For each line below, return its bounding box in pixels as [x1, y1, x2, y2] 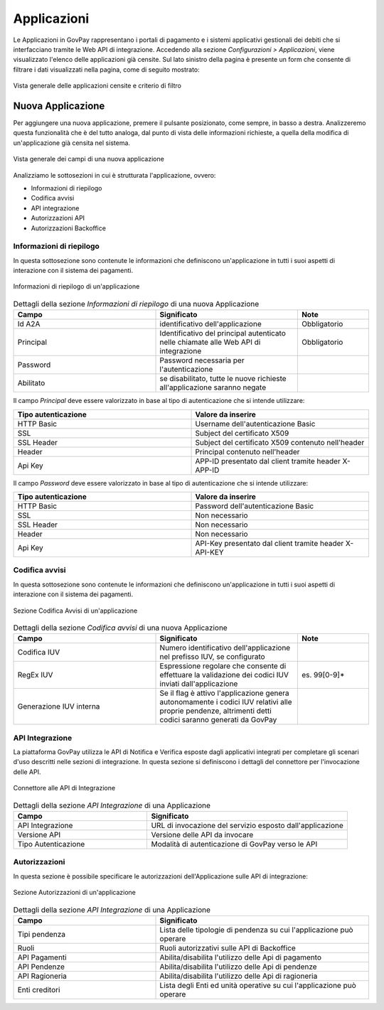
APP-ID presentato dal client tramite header [195, 456, 341, 466]
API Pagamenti [17, 952, 67, 962]
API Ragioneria [17, 971, 68, 981]
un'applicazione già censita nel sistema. [13, 139, 131, 147]
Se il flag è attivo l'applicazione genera [159, 688, 289, 698]
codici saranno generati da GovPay [159, 715, 277, 725]
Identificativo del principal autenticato [159, 328, 286, 338]
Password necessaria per [159, 355, 245, 365]
